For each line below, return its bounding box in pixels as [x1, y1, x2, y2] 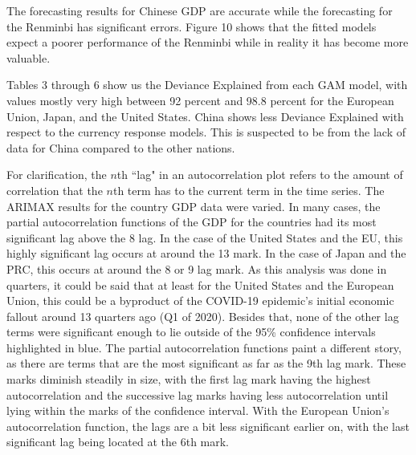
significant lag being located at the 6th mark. [6, 433, 230, 450]
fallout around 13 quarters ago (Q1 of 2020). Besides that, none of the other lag [6, 307, 399, 324]
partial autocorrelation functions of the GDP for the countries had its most [6, 213, 377, 230]
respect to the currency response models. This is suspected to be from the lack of [6, 124, 406, 140]
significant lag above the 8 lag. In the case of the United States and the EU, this [6, 229, 403, 246]
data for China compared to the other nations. [6, 139, 235, 156]
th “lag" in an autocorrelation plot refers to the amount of [116, 166, 403, 183]
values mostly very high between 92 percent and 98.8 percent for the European [6, 91, 394, 108]
